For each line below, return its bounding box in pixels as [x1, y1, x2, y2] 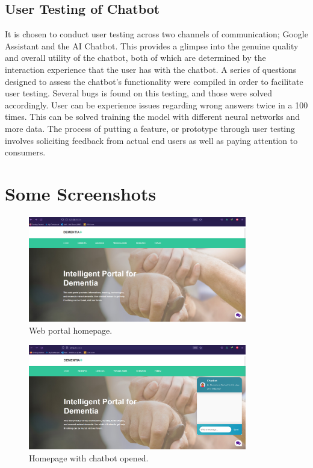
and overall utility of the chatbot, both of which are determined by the [5, 51, 266, 64]
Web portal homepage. [29, 324, 113, 337]
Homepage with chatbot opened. [29, 451, 149, 464]
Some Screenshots [5, 181, 156, 205]
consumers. [5, 146, 46, 158]
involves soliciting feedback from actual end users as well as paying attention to [5, 134, 298, 146]
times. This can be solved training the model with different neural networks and [5, 110, 300, 123]
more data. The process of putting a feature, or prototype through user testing [5, 122, 296, 134]
